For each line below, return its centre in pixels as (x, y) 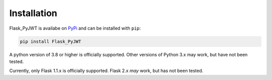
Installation (33, 13)
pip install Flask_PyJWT (51, 41)
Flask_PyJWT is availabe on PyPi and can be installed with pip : (75, 28)
